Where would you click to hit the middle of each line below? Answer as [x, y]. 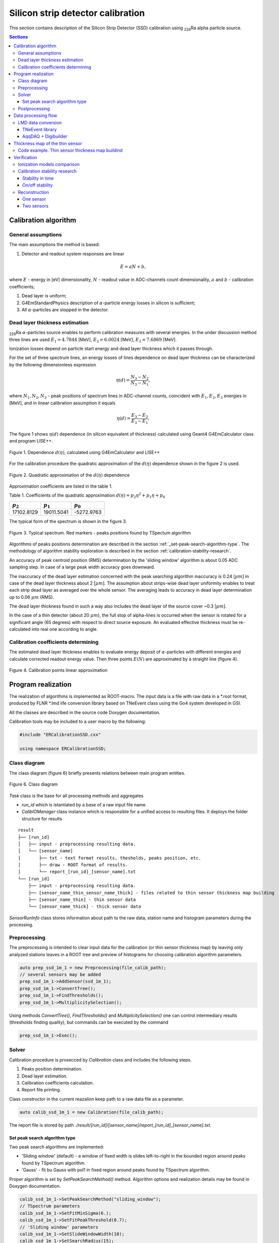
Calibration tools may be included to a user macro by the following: [78, 721]
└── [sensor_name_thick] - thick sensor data [85, 907]
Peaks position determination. [52, 1069]
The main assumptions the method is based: [55, 245]
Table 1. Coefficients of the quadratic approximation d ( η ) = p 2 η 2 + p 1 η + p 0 [87, 496]
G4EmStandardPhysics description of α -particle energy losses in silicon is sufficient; [108, 303]
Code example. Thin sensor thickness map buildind [70, 150]
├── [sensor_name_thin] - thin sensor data [82, 900]
